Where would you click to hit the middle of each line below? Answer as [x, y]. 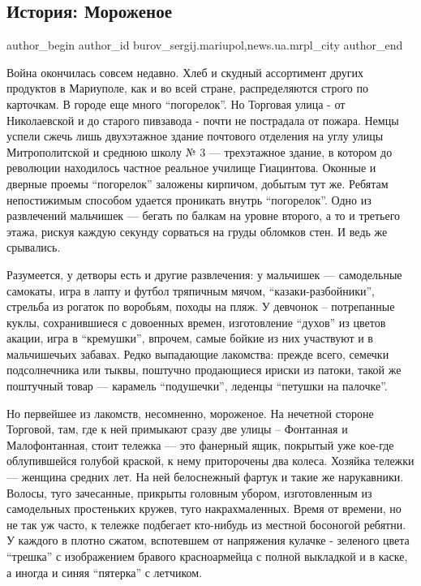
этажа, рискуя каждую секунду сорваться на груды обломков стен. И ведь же [197, 231]
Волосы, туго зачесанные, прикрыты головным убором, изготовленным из [189, 492]
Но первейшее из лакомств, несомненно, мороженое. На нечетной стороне [190, 413]
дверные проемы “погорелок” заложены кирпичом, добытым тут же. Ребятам [198, 183]
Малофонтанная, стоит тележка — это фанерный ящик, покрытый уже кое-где [200, 444]
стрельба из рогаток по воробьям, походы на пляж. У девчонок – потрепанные [201, 306]
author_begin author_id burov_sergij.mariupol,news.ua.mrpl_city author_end [205, 45]
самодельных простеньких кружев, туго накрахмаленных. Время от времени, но [204, 508]
